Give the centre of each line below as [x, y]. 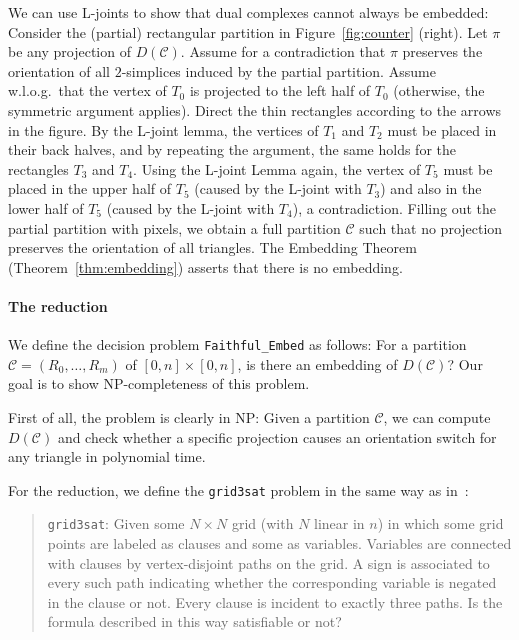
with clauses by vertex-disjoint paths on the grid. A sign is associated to [268, 562]
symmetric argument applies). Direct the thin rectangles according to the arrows [255, 109]
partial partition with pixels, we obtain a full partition [174, 227]
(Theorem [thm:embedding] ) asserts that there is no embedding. [205, 266]
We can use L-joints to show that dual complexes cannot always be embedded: [248, 12]
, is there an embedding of [317, 363]
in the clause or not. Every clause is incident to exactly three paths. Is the [275, 601]
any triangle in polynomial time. [107, 456]
